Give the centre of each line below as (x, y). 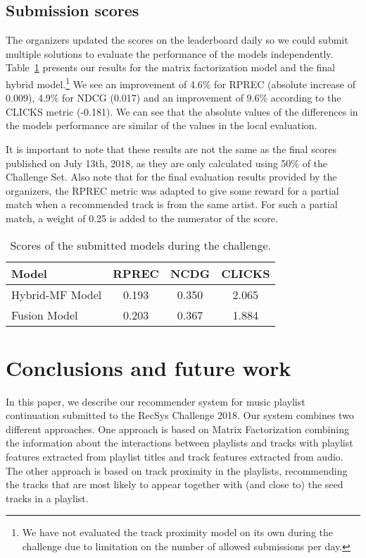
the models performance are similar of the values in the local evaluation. (162, 125)
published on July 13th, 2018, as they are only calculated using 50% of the (167, 163)
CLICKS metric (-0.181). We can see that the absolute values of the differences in (182, 111)
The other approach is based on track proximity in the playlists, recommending (177, 470)
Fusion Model (45, 315)
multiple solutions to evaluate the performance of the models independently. (170, 53)
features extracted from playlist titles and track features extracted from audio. (175, 457)
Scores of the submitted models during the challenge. (141, 245)
